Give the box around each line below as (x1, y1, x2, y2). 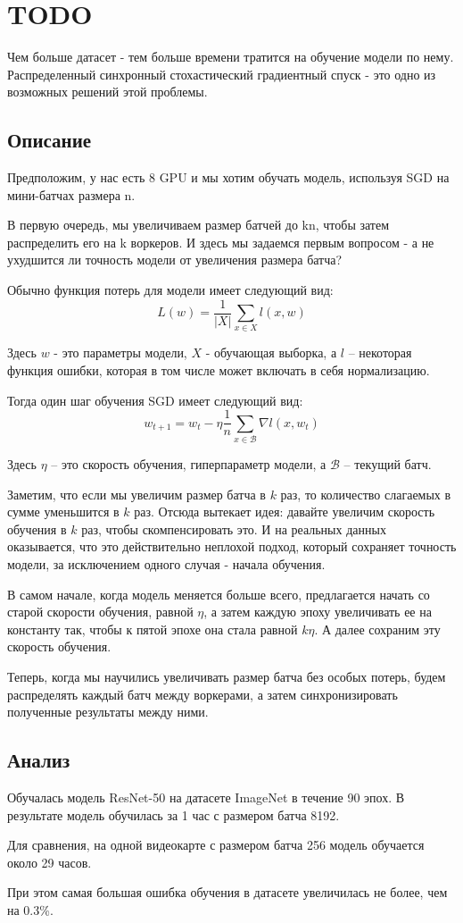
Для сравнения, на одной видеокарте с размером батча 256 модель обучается (7, 835, 425, 854)
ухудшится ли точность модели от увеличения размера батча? (7, 250, 343, 269)
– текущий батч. (343, 455, 432, 474)
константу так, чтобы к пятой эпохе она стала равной (7, 619, 298, 638)
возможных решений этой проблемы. (7, 82, 208, 101)
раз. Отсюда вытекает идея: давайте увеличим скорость (134, 502, 435, 521)
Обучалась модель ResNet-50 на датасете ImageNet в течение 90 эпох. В (7, 787, 405, 806)
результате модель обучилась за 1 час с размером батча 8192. (7, 805, 340, 824)
